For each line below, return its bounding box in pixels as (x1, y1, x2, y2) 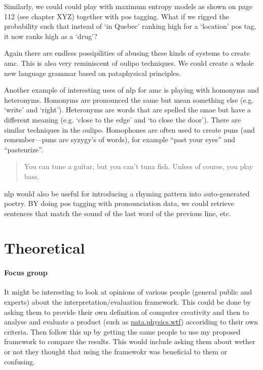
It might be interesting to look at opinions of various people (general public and (4, 286, 252, 297)
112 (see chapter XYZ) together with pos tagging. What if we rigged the (4, 11, 229, 21)
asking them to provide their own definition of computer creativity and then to (4, 306, 249, 317)
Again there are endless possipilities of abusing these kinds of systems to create (4, 48, 250, 58)
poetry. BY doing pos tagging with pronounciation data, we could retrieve (4, 198, 234, 209)
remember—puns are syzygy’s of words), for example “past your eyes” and (4, 134, 236, 145)
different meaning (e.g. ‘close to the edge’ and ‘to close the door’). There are (4, 114, 241, 125)
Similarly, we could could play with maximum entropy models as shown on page (4, 1, 253, 11)
